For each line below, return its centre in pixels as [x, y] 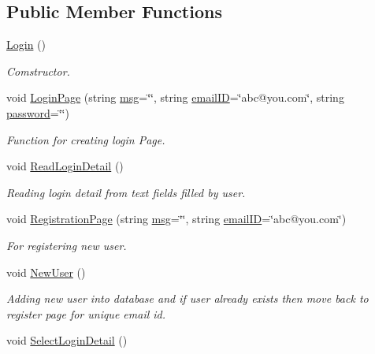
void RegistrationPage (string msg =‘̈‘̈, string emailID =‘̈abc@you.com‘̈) [176, 219]
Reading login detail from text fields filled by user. [126, 192]
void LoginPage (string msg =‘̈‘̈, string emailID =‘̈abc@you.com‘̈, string [175, 97]
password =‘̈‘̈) [38, 112]
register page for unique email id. [86, 313]
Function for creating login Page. [86, 139]
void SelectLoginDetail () [67, 340]
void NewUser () [46, 272]
